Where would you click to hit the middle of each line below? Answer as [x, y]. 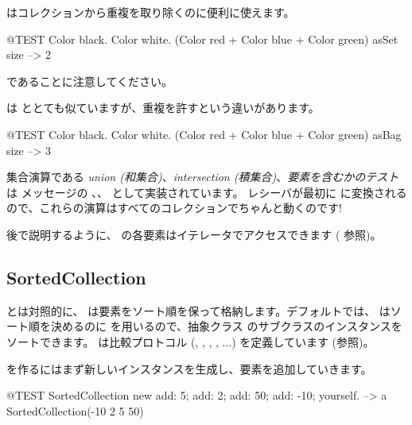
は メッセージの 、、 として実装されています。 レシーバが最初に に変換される [207, 192]
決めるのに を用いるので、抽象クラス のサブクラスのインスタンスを [226, 326]
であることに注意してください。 [90, 81]
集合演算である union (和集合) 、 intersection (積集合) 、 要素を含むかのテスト [203, 177]
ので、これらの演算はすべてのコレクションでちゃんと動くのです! [174, 208]
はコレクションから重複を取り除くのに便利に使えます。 [151, 12]
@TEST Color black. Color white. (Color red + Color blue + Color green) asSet [202, 39]
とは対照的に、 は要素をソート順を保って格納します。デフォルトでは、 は [198, 310]
